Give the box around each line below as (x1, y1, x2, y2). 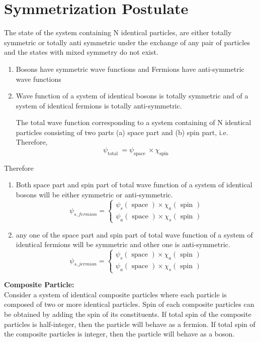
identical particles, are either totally (121, 27, 232, 38)
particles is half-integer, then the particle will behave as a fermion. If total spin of (4, 318, 255, 329)
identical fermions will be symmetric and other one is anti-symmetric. (16, 239, 230, 250)
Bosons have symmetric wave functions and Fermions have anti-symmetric (16, 63, 244, 74)
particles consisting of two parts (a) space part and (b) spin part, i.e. (16, 127, 228, 137)
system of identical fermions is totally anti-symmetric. (16, 100, 182, 110)
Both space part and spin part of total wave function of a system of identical (16, 179, 252, 190)
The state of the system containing (4, 27, 111, 38)
